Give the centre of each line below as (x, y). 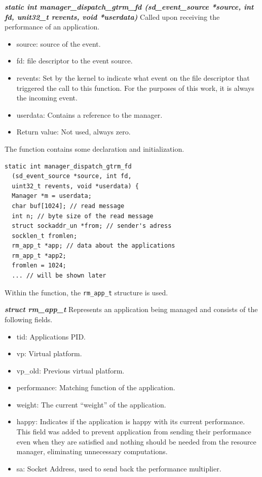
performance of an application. (52, 27)
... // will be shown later (59, 276)
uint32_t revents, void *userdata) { (75, 186)
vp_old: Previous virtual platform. (70, 370)
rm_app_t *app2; (39, 255)
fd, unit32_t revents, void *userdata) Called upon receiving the (112, 16)
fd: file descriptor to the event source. (74, 61)
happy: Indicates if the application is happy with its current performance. (131, 421)
